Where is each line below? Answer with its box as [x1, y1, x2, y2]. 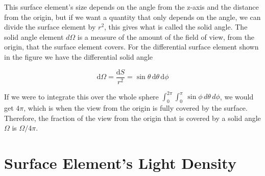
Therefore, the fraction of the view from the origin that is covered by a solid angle [4, 112, 261, 123]
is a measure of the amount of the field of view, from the [77, 31, 255, 42]
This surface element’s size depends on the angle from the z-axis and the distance [4, 2, 259, 12]
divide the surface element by [4, 21, 96, 32]
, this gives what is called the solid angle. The [104, 21, 248, 32]
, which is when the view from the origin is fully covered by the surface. [23, 102, 248, 113]
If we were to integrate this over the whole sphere [4, 91, 159, 102]
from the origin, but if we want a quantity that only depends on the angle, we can [4, 11, 261, 22]
